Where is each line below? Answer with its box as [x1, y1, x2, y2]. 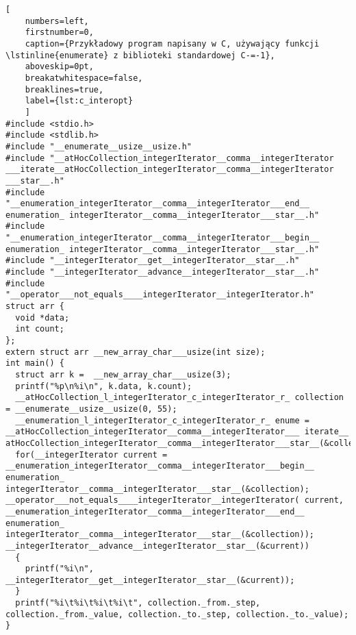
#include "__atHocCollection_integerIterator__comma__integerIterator [5, 153, 334, 163]
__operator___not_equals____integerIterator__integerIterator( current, [5, 495, 344, 506]
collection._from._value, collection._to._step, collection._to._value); [5, 609, 349, 619]
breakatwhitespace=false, [25, 73, 143, 83]
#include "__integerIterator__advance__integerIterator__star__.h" [5, 267, 320, 277]
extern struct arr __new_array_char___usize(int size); [5, 347, 266, 357]
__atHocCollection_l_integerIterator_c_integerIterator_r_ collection [15, 393, 344, 403]
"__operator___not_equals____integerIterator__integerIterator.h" [5, 290, 315, 300]
